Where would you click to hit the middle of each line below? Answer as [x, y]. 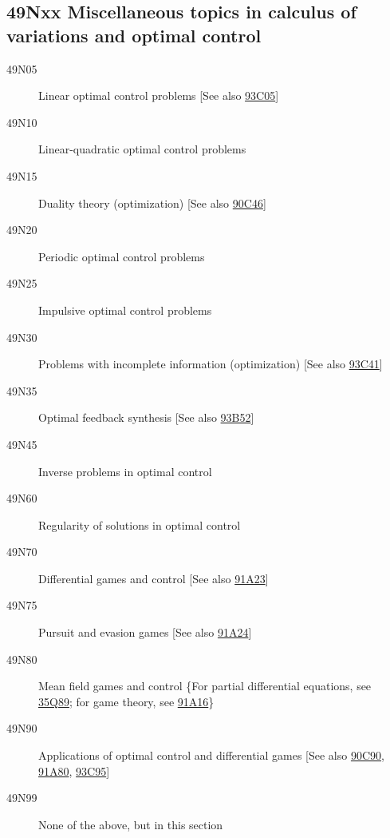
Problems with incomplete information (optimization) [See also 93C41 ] [211, 364]
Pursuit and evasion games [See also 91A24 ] [145, 632]
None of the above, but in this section [131, 824]
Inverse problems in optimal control [125, 471]
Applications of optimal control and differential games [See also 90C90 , [211, 755]
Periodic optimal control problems [122, 256]
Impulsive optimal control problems [125, 310]
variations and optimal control [134, 35]
